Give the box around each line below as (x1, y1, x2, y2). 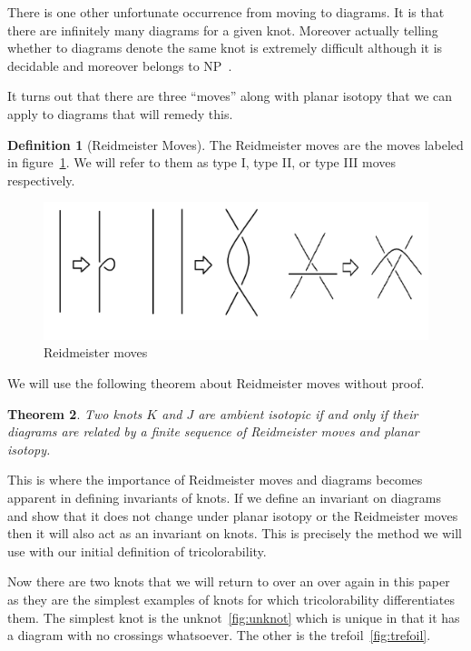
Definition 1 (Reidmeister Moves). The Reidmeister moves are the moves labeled (7, 135, 464, 154)
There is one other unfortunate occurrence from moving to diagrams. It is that (7, 3, 445, 21)
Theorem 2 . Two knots (7, 404, 142, 423)
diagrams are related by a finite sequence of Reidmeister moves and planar (7, 422, 419, 441)
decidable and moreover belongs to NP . (7, 55, 232, 75)
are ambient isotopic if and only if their (198, 404, 418, 423)
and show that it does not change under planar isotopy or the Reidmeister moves (7, 506, 458, 525)
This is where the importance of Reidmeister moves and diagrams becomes (7, 470, 423, 489)
